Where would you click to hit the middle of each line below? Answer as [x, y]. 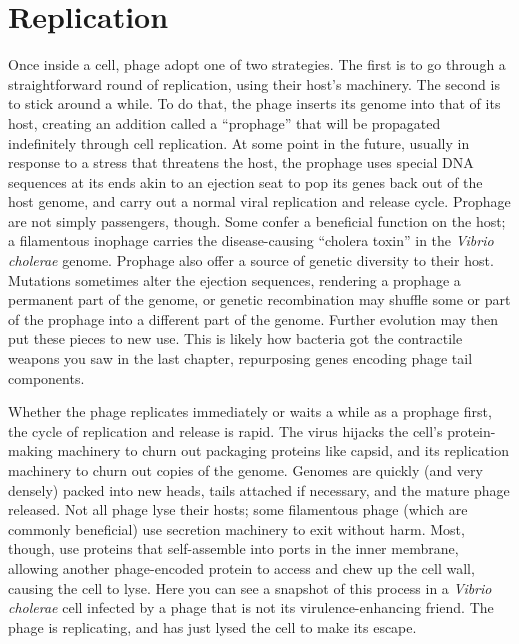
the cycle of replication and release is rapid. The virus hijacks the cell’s [225, 430]
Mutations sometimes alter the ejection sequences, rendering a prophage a [234, 279]
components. [46, 377]
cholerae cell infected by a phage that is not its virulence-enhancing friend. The [251, 607]
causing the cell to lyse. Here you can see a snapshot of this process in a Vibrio [250, 587]
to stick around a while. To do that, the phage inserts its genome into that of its [254, 103]
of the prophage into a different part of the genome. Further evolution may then [253, 318]
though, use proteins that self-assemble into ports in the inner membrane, [233, 548]
